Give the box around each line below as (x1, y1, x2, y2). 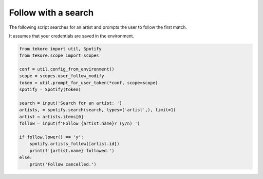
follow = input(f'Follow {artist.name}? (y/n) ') (19, 121, 140, 126)
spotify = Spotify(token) (19, 87, 81, 92)
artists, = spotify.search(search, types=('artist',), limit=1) (19, 107, 176, 113)
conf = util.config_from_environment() (19, 66, 114, 72)
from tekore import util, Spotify (19, 46, 102, 51)
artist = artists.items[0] (19, 114, 84, 119)
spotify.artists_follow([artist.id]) (29, 141, 120, 146)
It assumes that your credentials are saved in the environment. (9, 33, 134, 39)
